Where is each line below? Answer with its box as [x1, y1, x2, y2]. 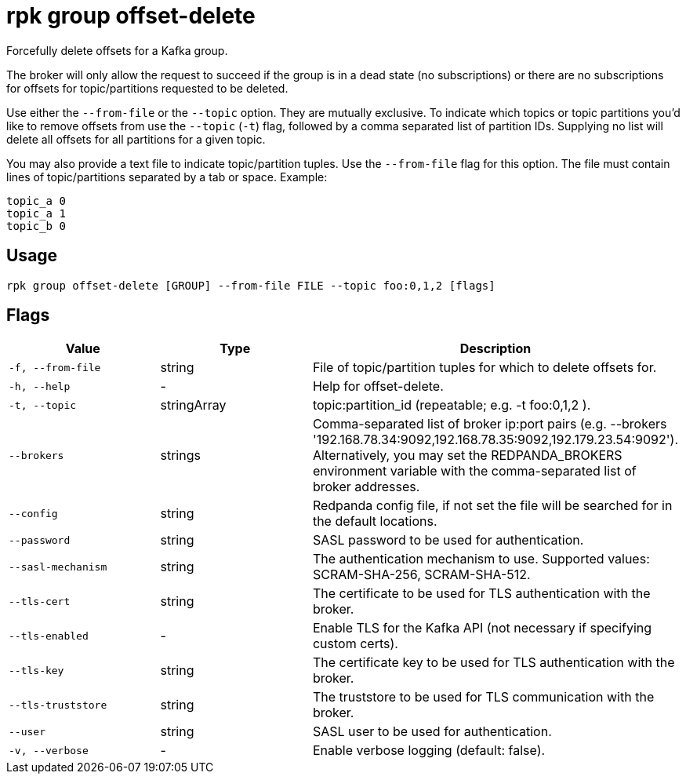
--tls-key [9, 664, 64, 676]
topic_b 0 [6, 219, 66, 232]
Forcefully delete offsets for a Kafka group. [6, 43, 228, 57]
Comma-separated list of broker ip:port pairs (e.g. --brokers [312, 416, 667, 432]
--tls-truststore [9, 698, 107, 711]
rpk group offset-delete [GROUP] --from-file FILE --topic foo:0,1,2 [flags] [6, 279, 495, 292]
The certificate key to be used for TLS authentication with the [312, 654, 675, 671]
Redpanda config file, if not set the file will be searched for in [312, 498, 673, 514]
